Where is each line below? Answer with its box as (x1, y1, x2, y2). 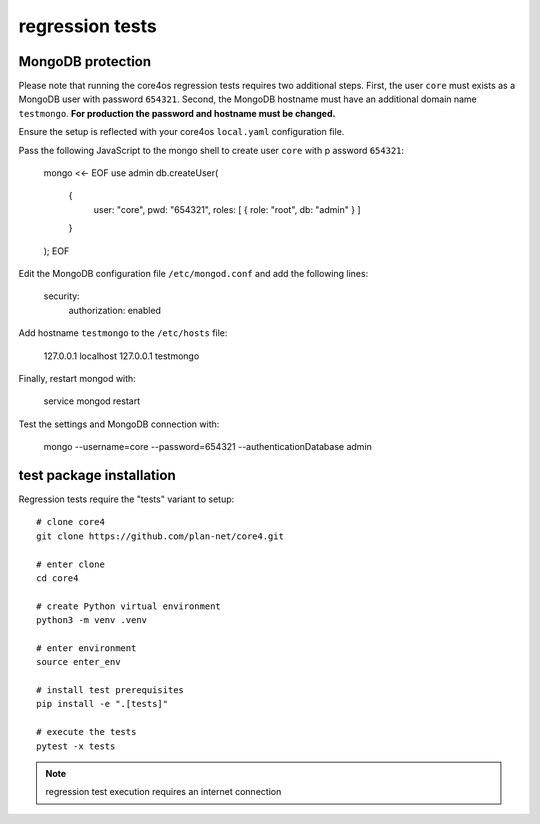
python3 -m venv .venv (36, 615, 148, 626)
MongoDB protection (18, 53, 152, 70)
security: (43, 290, 80, 302)
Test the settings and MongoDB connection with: (18, 418, 220, 430)
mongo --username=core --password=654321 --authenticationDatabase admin (43, 441, 372, 453)
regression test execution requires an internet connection (45, 786, 282, 798)
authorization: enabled (68, 304, 162, 316)
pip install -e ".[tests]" (36, 698, 169, 710)
